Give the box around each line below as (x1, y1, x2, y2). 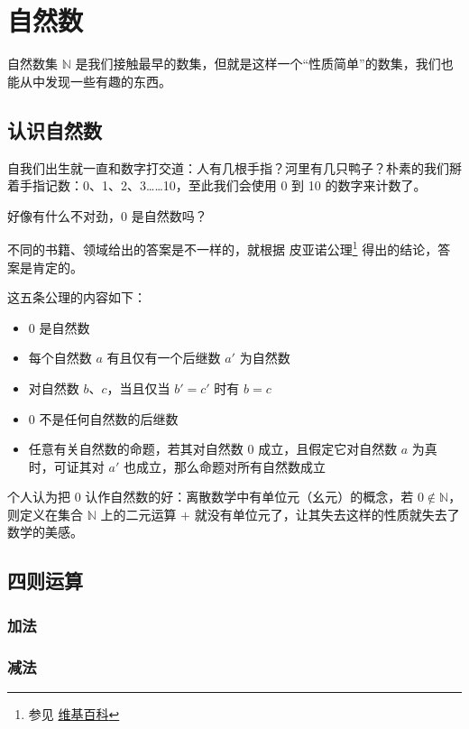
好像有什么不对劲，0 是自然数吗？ (7, 206, 207, 225)
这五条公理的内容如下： (7, 288, 146, 307)
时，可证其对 (28, 457, 105, 475)
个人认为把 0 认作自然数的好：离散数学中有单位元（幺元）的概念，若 (7, 487, 414, 506)
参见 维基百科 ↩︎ (28, 704, 120, 723)
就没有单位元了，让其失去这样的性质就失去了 (194, 504, 460, 523)
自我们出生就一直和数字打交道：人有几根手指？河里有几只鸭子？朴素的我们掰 (7, 158, 462, 177)
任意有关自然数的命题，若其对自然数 (28, 439, 244, 458)
